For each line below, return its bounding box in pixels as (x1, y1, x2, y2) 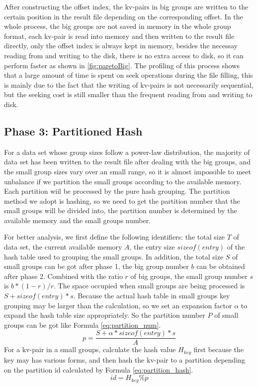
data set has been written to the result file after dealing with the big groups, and (4, 156, 251, 167)
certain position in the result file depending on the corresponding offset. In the (4, 11, 243, 21)
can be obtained (196, 261, 245, 271)
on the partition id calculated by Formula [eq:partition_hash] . (4, 364, 193, 375)
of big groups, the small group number (130, 270, 248, 281)
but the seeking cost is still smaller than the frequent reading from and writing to (4, 89, 253, 100)
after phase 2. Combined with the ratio (4, 270, 123, 281)
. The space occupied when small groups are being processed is (54, 280, 245, 291)
